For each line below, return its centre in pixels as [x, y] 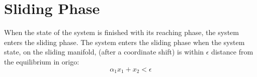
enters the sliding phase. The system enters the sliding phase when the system [124, 42]
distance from [232, 52]
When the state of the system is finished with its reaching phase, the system [121, 32]
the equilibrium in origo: [42, 61]
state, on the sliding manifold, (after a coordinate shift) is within [104, 52]
